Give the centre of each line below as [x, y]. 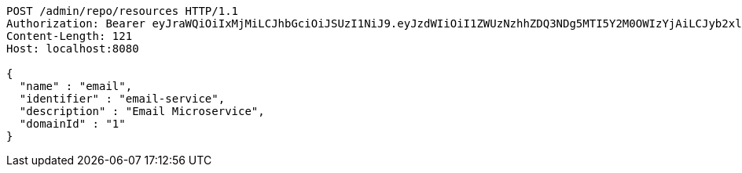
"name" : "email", [76, 86]
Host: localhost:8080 [73, 49]
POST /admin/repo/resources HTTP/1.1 [123, 11]
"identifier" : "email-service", [122, 99]
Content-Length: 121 [70, 36]
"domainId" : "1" [72, 124]
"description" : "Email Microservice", [142, 111]
